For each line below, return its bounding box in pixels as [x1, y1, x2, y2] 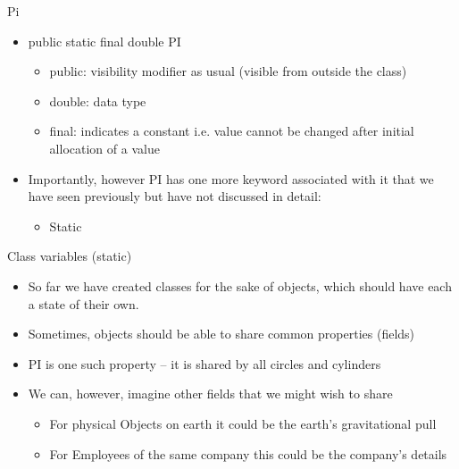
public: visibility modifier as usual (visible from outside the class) [49, 62, 407, 80]
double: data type [49, 91, 146, 110]
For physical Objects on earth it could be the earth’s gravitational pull [49, 414, 437, 432]
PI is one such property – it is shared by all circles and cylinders [28, 354, 381, 373]
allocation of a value [49, 138, 160, 157]
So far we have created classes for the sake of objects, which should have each [28, 276, 452, 295]
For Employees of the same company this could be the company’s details [49, 444, 447, 463]
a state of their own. [28, 294, 139, 313]
